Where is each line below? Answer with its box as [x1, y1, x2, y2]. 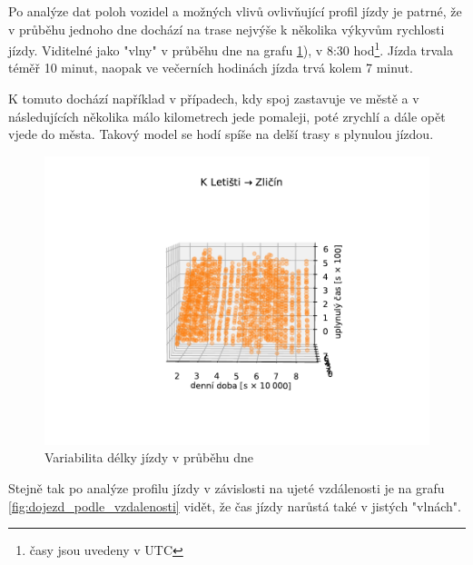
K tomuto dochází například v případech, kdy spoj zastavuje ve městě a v [8, 89, 419, 108]
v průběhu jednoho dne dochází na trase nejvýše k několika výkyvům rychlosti [8, 19, 445, 38]
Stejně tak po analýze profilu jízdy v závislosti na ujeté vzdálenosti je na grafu [8, 479, 445, 497]
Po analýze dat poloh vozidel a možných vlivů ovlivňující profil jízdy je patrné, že [8, 2, 462, 20]
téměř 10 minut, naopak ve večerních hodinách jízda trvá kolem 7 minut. [8, 58, 413, 77]
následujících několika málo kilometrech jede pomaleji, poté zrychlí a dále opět [8, 106, 446, 125]
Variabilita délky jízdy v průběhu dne [44, 448, 253, 467]
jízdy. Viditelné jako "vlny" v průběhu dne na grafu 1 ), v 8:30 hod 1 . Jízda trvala [8, 38, 454, 59]
